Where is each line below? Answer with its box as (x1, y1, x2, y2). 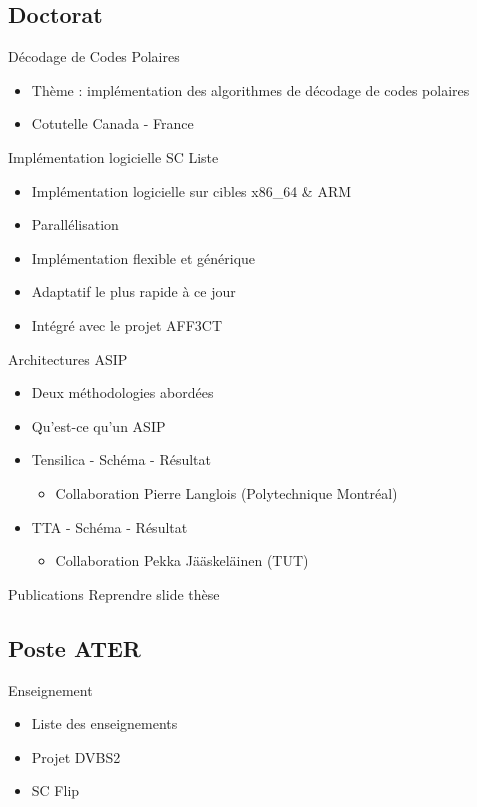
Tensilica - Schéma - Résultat (31, 449, 211, 470)
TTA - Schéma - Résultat (31, 516, 188, 537)
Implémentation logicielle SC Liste (8, 146, 219, 167)
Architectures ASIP (8, 348, 128, 369)
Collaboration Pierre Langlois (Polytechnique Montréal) (55, 482, 398, 503)
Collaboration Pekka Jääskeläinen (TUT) (55, 550, 309, 571)
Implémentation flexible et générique (31, 247, 256, 268)
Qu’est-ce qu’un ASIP (31, 415, 166, 436)
